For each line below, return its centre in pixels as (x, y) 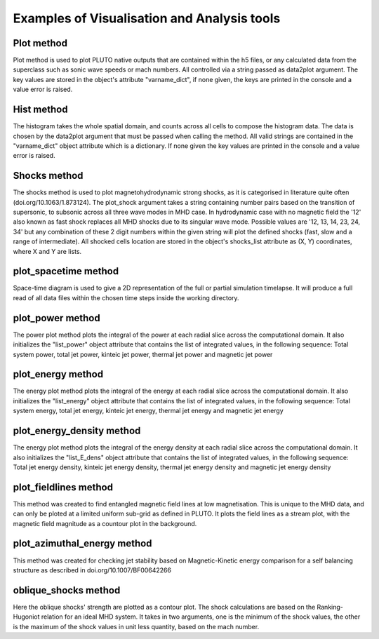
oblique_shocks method (67, 590)
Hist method (40, 110)
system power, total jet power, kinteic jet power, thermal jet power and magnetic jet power (143, 354)
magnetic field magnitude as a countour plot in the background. (105, 523)
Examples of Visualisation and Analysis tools (147, 18)
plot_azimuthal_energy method (82, 544)
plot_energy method (58, 374)
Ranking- (330, 607)
